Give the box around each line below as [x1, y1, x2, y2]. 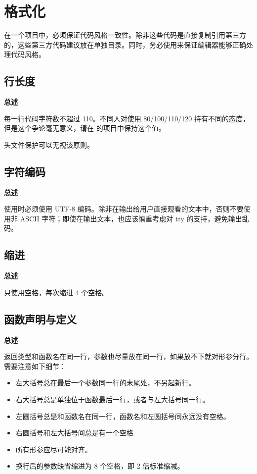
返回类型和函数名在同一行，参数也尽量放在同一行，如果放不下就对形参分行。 [4, 351, 253, 362]
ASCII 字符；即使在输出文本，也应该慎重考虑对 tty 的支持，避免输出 [20, 213, 242, 223]
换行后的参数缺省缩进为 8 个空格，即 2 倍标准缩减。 [15, 461, 184, 471]
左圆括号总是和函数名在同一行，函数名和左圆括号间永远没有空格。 [15, 411, 230, 421]
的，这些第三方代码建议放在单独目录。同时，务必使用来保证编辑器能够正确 [4, 39, 246, 50]
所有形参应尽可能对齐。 [15, 444, 92, 454]
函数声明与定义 [4, 311, 77, 326]
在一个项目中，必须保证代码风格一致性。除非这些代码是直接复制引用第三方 [4, 30, 246, 40]
